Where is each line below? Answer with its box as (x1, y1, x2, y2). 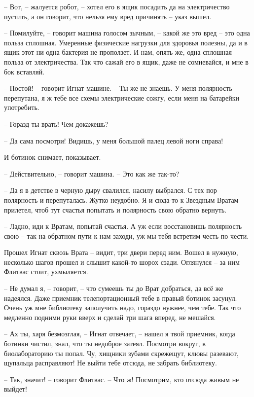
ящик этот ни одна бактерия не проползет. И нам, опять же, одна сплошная (4, 47, 232, 57)
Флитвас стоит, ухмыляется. (4, 266, 88, 277)
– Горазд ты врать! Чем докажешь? (4, 118, 109, 129)
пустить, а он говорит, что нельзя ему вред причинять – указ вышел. (4, 11, 212, 21)
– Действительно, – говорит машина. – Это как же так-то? (4, 168, 180, 179)
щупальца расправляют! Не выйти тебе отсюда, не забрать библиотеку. (4, 358, 217, 368)
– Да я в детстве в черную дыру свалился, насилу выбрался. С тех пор (4, 185, 217, 195)
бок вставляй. (4, 66, 45, 76)
